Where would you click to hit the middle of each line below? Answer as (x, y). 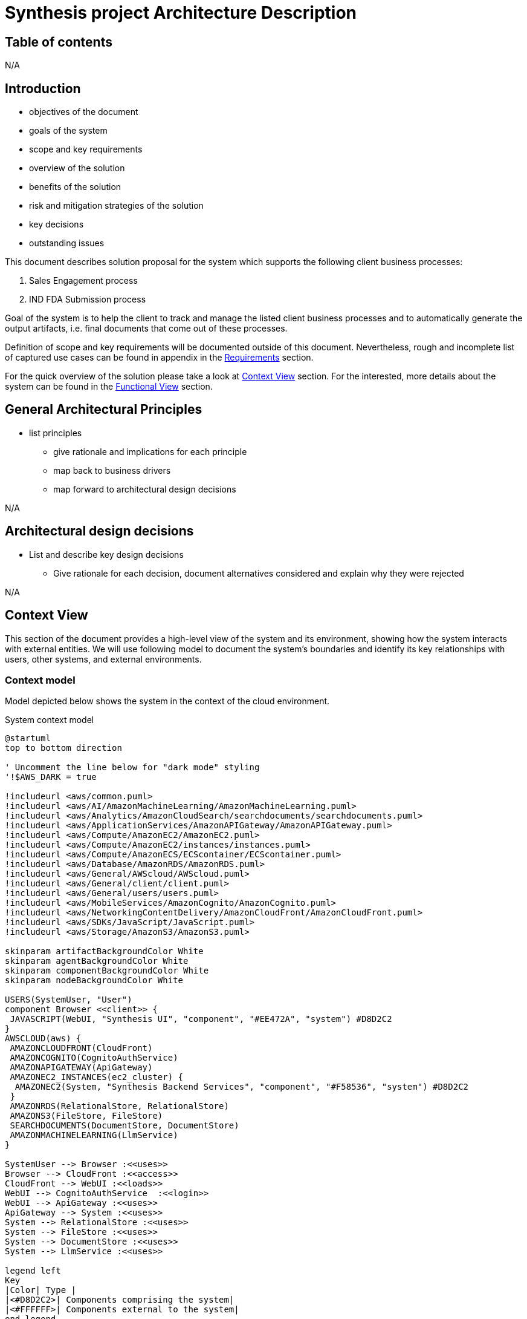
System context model (50, 720)
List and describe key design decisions (106, 554)
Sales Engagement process (83, 281)
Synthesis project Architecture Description (181, 13)
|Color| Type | (41, 1290)
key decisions (57, 224)
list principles (56, 433)
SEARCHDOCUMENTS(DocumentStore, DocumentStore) (124, 1126)
